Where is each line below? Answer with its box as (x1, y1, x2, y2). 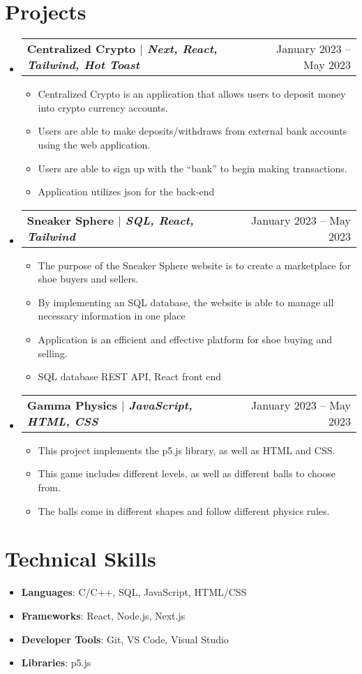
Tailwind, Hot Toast (27, 57, 140, 73)
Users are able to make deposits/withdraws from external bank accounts (38, 123, 347, 138)
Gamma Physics (27, 396, 117, 413)
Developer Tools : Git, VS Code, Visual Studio (21, 631, 229, 646)
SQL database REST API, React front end (38, 369, 222, 384)
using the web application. (38, 137, 151, 151)
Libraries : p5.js (21, 655, 91, 670)
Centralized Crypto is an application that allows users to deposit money (38, 87, 346, 101)
